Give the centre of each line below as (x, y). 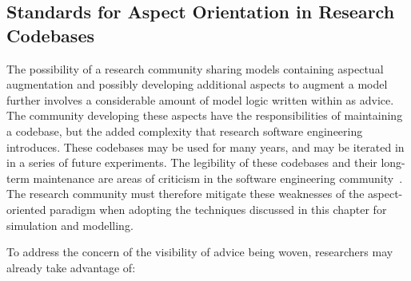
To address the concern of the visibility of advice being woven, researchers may (200, 252)
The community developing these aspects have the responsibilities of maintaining (205, 115)
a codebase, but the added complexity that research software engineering (185, 131)
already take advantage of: (71, 267)
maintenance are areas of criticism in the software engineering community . (218, 178)
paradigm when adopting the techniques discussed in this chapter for (218, 209)
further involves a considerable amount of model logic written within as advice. (200, 99)
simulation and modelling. (70, 225)
